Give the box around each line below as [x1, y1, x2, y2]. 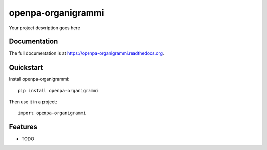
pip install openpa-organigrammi [18, 88, 99, 93]
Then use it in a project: [9, 99, 57, 105]
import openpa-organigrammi [18, 110, 86, 116]
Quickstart [9, 63, 43, 72]
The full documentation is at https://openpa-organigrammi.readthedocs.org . [9, 50, 164, 56]
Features [9, 123, 37, 131]
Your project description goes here [9, 25, 80, 31]
